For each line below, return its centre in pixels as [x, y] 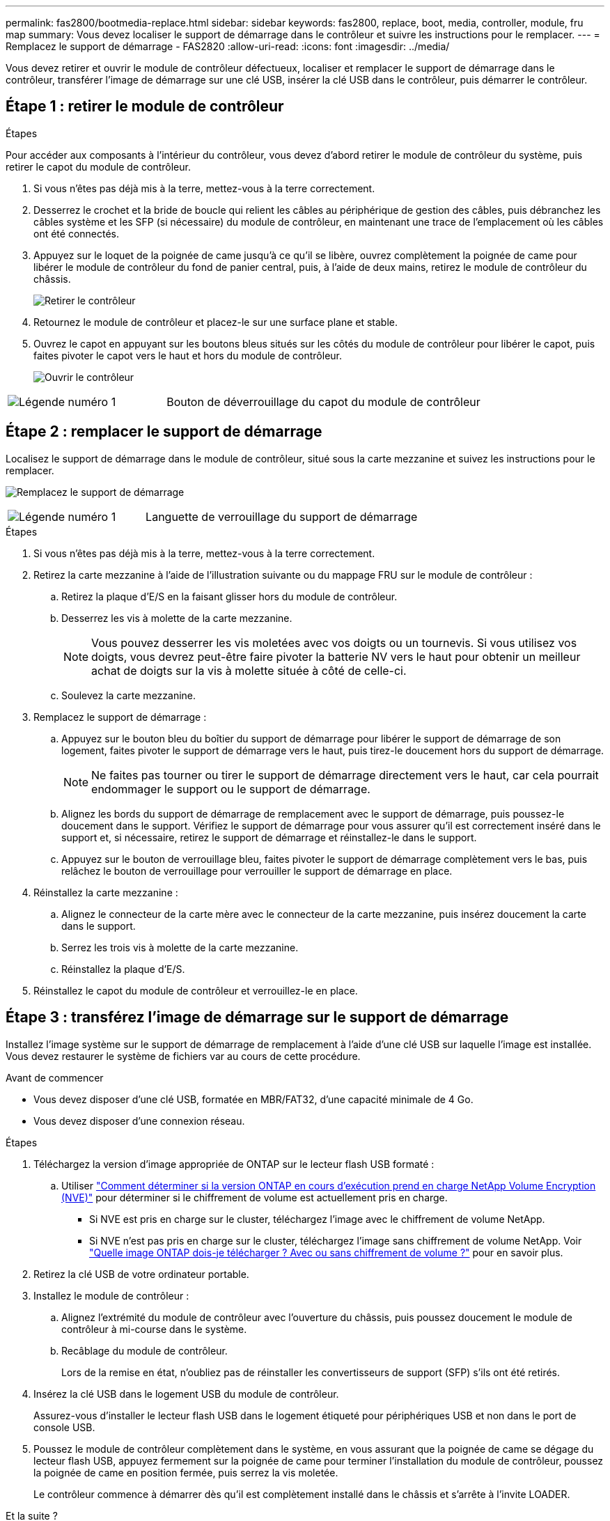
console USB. [64, 1427]
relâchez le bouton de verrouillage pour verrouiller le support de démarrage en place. [257, 871]
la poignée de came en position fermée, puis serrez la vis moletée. [186, 1472]
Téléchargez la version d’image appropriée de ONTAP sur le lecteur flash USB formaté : [234, 1164]
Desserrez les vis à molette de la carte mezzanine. [177, 618]
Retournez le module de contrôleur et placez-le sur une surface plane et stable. [216, 322]
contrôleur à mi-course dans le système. [154, 1329]
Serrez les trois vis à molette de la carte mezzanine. [180, 947]
